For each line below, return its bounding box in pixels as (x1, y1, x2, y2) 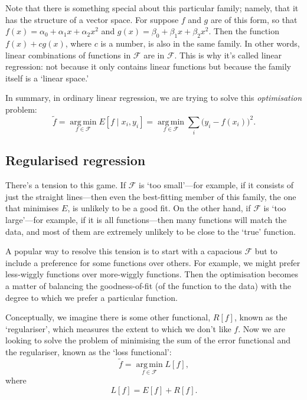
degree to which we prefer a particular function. (5, 291, 178, 303)
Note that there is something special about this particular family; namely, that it (5, 2, 299, 14)
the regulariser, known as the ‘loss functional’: (5, 346, 172, 358)
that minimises (5, 202, 59, 214)
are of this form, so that (210, 13, 298, 25)
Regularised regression (5, 151, 146, 169)
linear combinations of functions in (5, 48, 131, 61)
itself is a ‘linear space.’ (5, 71, 89, 84)
